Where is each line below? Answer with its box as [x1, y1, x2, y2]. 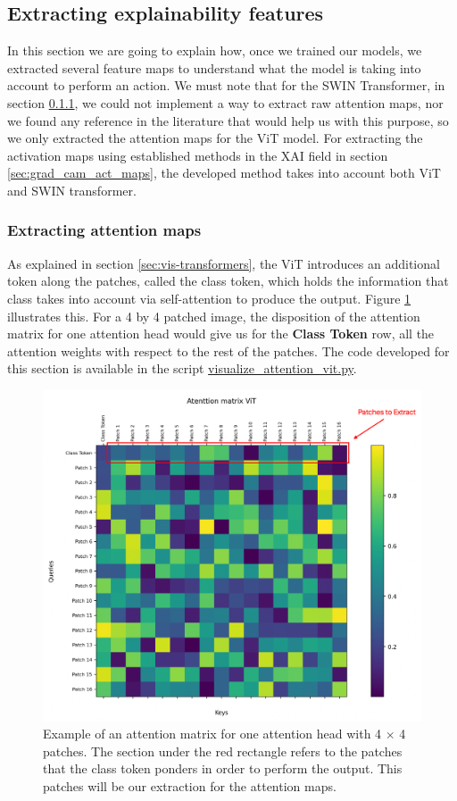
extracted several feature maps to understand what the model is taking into [7, 58, 421, 77]
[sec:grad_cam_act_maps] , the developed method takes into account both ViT [7, 163, 441, 182]
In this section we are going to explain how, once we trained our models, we [7, 41, 422, 60]
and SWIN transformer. [7, 180, 137, 199]
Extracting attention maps [7, 219, 202, 241]
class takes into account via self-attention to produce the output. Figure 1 [7, 288, 411, 307]
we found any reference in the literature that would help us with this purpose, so [7, 111, 449, 129]
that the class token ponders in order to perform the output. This [43, 759, 403, 778]
